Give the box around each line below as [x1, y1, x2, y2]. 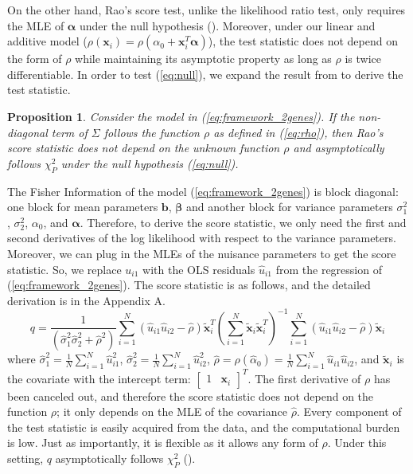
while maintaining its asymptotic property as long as [75, 50, 332, 67]
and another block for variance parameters [186, 198, 393, 215]
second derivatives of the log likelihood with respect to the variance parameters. [7, 229, 396, 246]
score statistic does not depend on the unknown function [7, 139, 280, 156]
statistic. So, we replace [7, 261, 122, 277]
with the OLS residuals [142, 261, 255, 277]
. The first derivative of [247, 370, 361, 386]
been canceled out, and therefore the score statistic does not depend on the [7, 387, 374, 404]
